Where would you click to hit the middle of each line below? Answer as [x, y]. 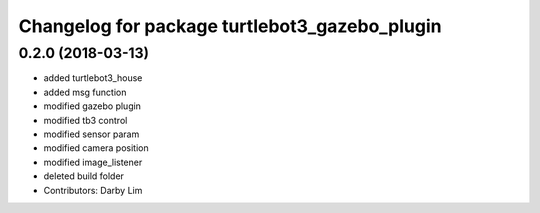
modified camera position [96, 148]
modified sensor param [91, 134]
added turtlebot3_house [93, 78]
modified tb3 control [85, 120]
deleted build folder [84, 176]
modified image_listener [93, 162]
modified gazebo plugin [92, 106]
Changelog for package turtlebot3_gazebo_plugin [230, 26]
